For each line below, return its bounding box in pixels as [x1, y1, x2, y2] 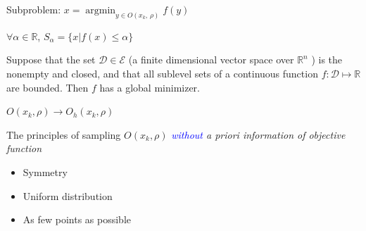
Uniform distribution [23, 188, 113, 203]
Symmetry [23, 165, 68, 180]
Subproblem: [6, 2, 61, 16]
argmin [85, 6, 116, 15]
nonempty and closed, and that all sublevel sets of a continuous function [6, 66, 318, 81]
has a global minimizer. [99, 80, 201, 94]
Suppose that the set [6, 52, 96, 67]
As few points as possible [23, 212, 131, 227]
